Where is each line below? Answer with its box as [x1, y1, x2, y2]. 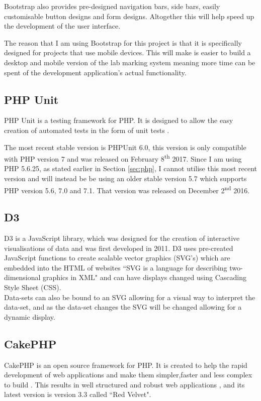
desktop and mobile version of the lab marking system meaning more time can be [4, 57, 255, 67]
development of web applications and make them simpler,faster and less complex [4, 369, 252, 380]
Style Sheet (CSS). [4, 282, 61, 292]
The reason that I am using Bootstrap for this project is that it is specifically [4, 37, 242, 48]
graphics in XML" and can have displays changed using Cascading [43, 272, 246, 283]
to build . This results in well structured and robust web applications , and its [4, 379, 245, 389]
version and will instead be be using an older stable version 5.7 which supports [4, 173, 247, 183]
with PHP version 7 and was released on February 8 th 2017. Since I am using [4, 152, 242, 164]
